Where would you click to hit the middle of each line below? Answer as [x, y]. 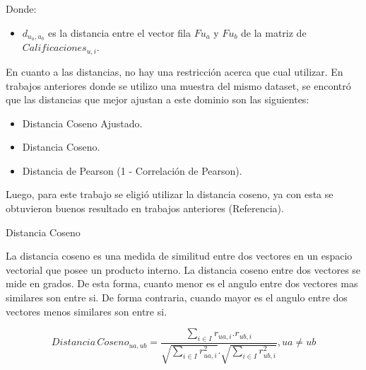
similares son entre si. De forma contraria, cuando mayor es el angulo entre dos [177, 297]
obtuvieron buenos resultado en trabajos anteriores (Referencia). [145, 208]
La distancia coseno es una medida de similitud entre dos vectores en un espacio [179, 256]
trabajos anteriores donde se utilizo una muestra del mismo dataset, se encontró [178, 85]
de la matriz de [274, 32]
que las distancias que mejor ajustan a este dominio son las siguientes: [158, 99]
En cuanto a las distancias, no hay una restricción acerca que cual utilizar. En [175, 71]
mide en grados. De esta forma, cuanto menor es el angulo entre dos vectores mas [182, 283]
